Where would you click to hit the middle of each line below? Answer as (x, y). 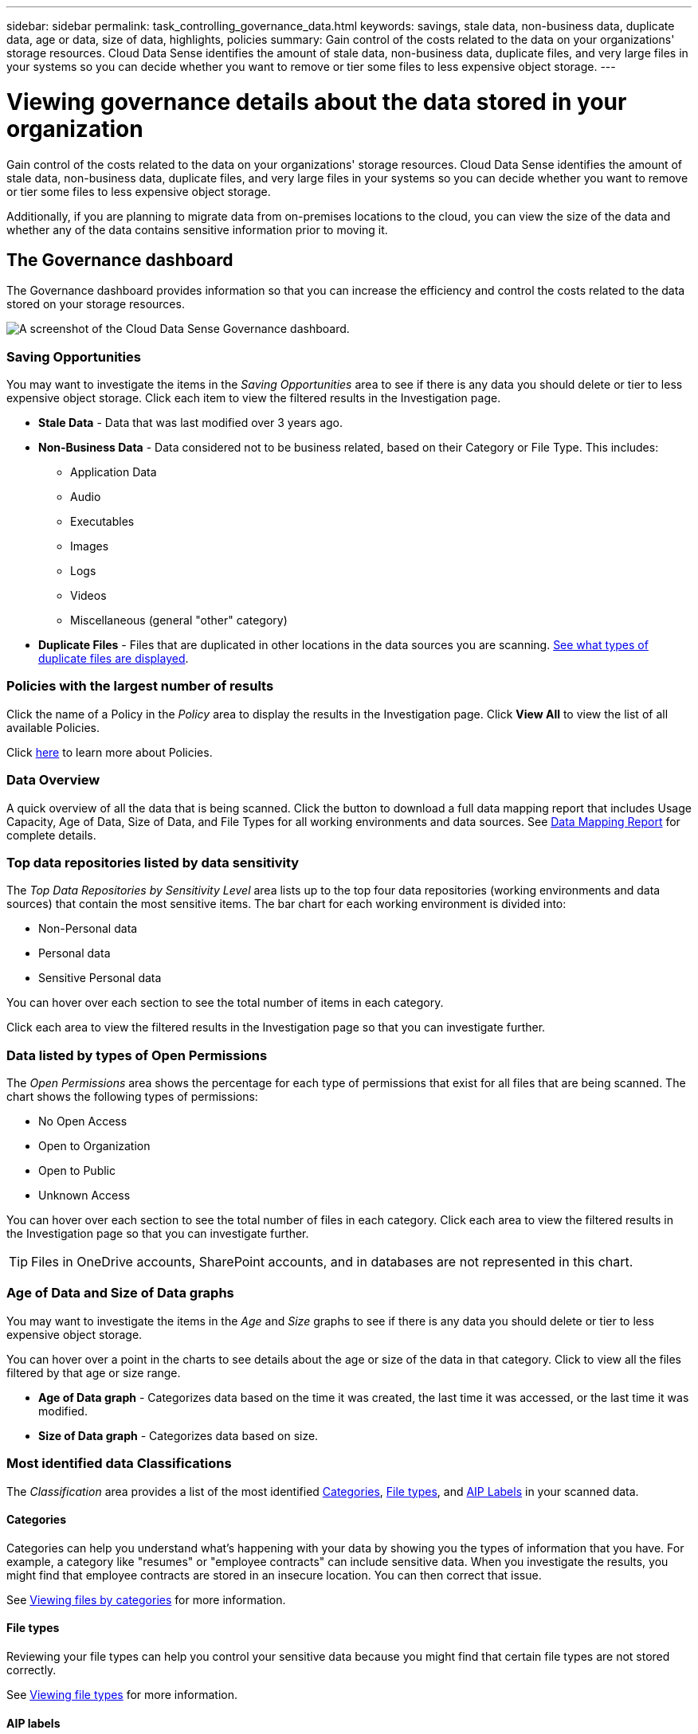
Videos (88, 596)
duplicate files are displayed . (114, 659)
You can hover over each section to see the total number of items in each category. (225, 1003)
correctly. (31, 1670)
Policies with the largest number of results (140, 686)
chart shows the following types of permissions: (132, 1097)
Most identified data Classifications (119, 1464)
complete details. (51, 835)
